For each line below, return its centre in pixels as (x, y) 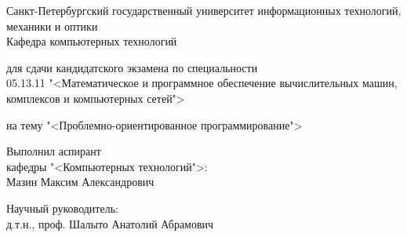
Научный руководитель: (62, 208)
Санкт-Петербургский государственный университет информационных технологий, (204, 10)
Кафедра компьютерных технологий (92, 41)
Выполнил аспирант (54, 151)
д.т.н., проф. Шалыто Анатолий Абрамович (110, 223)
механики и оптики (52, 26)
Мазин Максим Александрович (80, 182)
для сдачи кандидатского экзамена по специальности (132, 67)
